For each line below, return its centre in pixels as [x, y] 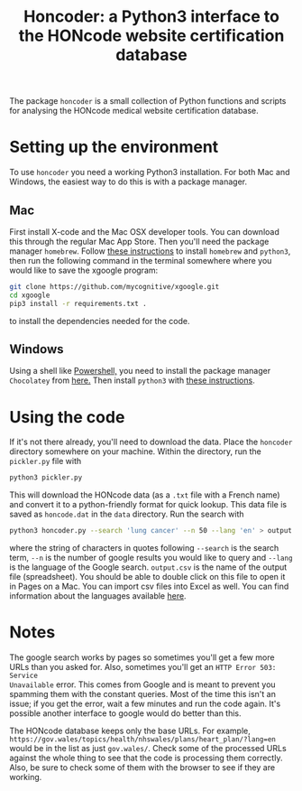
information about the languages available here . [98, 596]
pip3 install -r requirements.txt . [78, 303]
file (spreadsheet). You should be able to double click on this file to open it [147, 577]
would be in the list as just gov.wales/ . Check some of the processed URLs [148, 748]
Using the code [67, 417]
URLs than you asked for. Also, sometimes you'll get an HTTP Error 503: [143, 667]
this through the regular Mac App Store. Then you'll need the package [139, 241]
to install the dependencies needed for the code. [100, 321]
